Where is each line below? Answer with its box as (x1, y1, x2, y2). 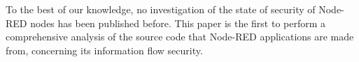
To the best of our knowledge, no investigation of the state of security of (6, 2, 316, 16)
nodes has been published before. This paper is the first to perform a (30, 15, 326, 30)
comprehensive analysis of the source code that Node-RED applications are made (6, 29, 354, 44)
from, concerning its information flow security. (6, 42, 203, 57)
